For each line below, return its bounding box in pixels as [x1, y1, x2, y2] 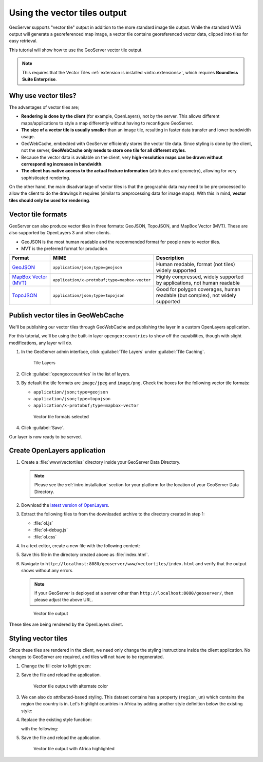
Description [156, 254, 184, 261]
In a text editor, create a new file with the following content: [21, 542, 140, 549]
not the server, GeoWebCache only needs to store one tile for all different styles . [21, 147, 186, 153]
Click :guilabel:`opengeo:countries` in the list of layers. [21, 371, 131, 377]
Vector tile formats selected [33, 413, 89, 419]
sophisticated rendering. [21, 175, 71, 181]
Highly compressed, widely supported [156, 273, 244, 280]
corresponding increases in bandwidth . [21, 161, 103, 167]
